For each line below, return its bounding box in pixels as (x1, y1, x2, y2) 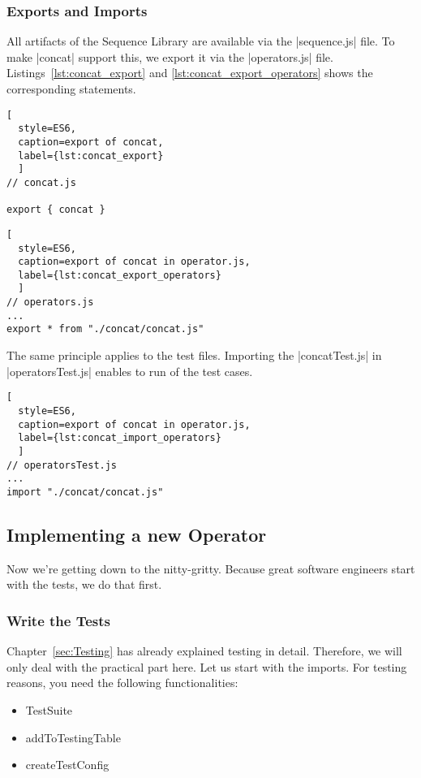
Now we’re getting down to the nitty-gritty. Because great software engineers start (6, 560, 415, 577)
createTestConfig (25, 756, 110, 773)
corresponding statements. (6, 80, 136, 97)
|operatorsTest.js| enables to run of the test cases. (6, 362, 253, 379)
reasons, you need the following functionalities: (6, 674, 238, 691)
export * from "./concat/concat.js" (6, 323, 204, 335)
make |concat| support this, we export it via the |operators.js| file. (6, 48, 333, 65)
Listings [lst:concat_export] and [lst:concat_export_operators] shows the (6, 64, 373, 81)
